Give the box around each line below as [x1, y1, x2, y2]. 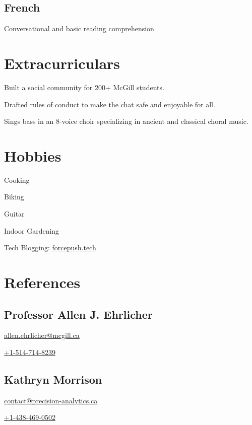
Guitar [4, 208, 25, 219]
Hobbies [4, 145, 61, 166]
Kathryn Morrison [4, 371, 102, 387]
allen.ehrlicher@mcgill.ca [4, 330, 80, 340]
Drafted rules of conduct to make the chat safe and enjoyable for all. [4, 99, 215, 109]
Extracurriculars [4, 52, 120, 73]
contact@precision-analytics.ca [4, 395, 98, 405]
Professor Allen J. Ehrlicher [4, 306, 153, 322]
